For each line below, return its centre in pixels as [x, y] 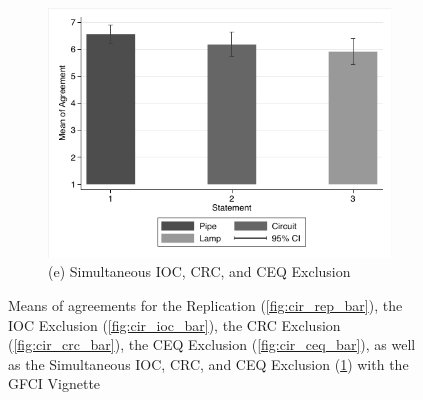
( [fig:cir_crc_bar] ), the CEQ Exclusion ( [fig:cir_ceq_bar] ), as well [212, 344]
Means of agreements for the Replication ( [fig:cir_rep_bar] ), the [205, 305]
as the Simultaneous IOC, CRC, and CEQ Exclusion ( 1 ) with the [208, 363]
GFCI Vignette [54, 383]
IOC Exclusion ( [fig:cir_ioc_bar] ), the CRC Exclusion [174, 324]
